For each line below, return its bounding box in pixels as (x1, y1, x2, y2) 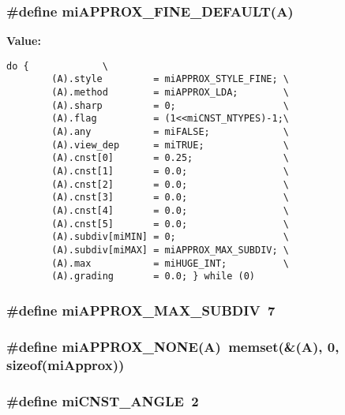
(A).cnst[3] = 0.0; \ (51, 192, 289, 204)
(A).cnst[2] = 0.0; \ (51, 178, 289, 190)
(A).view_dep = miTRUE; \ (51, 139, 289, 151)
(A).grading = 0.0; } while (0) (51, 271, 255, 282)
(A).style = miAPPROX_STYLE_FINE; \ (51, 73, 289, 85)
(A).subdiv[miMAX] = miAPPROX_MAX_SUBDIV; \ (51, 245, 289, 256)
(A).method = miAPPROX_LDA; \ (51, 87, 289, 99)
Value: (6, 32, 41, 49)
